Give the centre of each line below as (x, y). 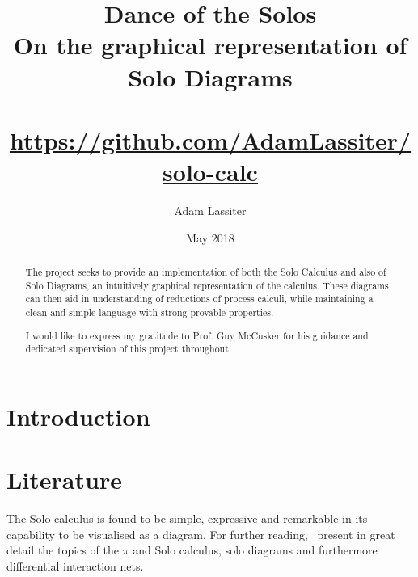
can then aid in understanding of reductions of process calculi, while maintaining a (199, 299)
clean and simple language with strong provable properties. (150, 312)
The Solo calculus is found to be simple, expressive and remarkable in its (187, 518)
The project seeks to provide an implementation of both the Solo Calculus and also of (206, 272)
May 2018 (210, 237)
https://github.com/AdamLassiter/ (210, 139)
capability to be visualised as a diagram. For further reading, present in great (201, 534)
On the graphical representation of (210, 45)
